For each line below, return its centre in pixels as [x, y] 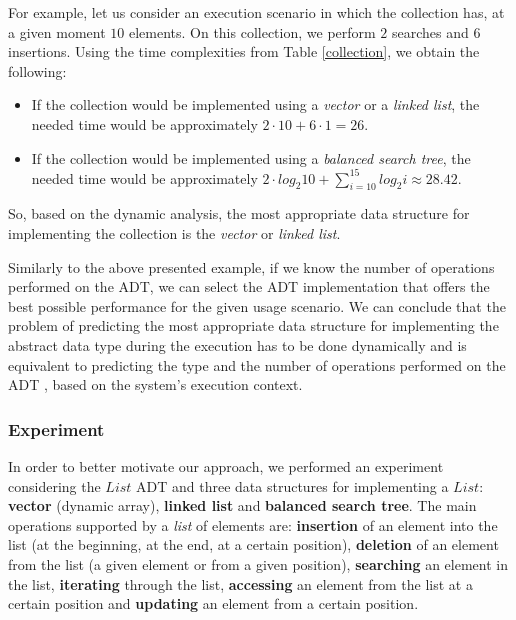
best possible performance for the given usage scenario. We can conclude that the [257, 305]
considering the [54, 485]
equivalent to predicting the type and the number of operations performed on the [257, 364]
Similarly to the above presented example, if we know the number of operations [251, 266]
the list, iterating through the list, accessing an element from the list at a [240, 583]
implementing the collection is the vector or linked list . [174, 233]
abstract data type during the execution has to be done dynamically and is [237, 345]
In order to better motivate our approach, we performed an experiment [226, 466]
